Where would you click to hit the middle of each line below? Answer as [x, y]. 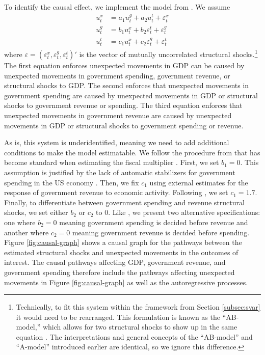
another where [26, 232]
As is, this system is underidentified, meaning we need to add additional [117, 142]
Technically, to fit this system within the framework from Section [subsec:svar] [138, 307]
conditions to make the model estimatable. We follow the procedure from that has [132, 152]
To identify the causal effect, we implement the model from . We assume [117, 7]
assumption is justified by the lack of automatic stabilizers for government [120, 172]
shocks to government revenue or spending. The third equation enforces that [123, 105]
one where [20, 222]
